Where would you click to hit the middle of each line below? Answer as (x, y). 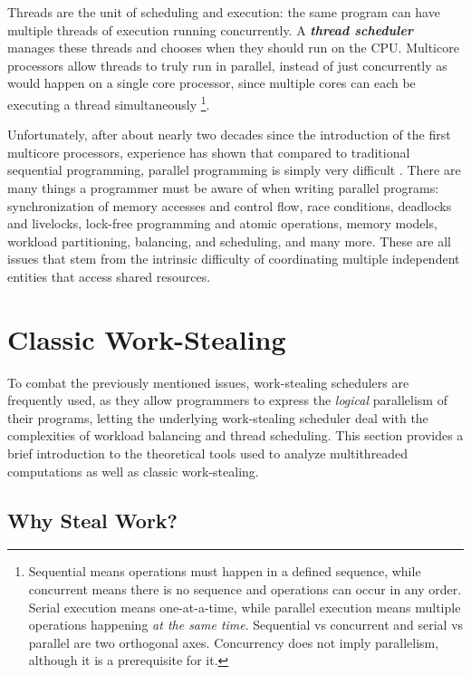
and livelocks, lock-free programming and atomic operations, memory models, (222, 223)
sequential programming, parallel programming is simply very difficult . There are (234, 170)
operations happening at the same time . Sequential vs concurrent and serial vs (246, 625)
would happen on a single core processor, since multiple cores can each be (211, 83)
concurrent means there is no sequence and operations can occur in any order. (245, 589)
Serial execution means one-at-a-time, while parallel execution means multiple (245, 607)
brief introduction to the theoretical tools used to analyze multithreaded (208, 453)
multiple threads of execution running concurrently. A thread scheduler (210, 29)
